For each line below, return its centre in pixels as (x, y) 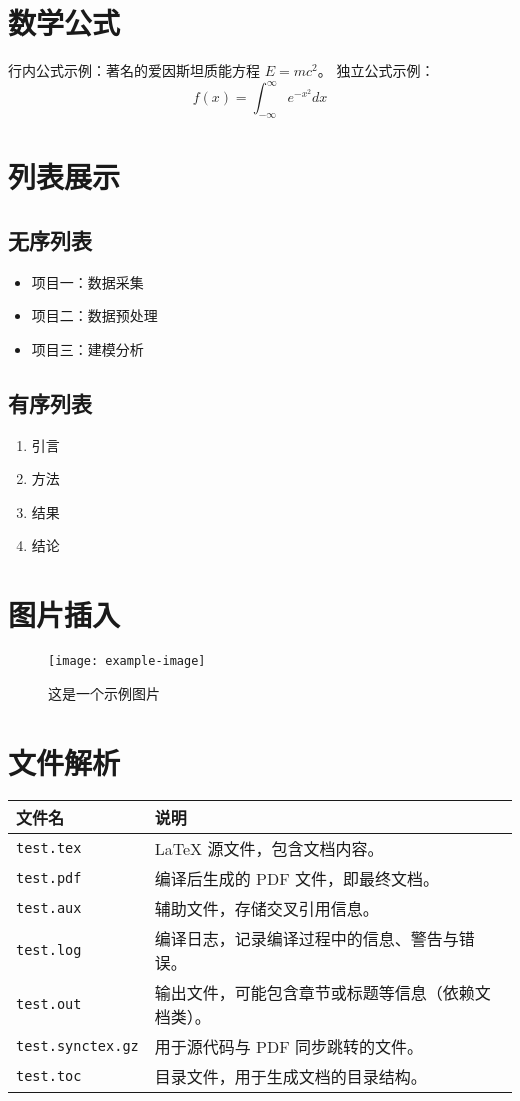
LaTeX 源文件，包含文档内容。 (269, 849)
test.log (49, 950)
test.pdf (49, 878)
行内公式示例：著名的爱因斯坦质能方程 (134, 70)
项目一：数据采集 (87, 281)
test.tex (49, 848)
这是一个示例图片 (104, 692)
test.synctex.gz (77, 1046)
